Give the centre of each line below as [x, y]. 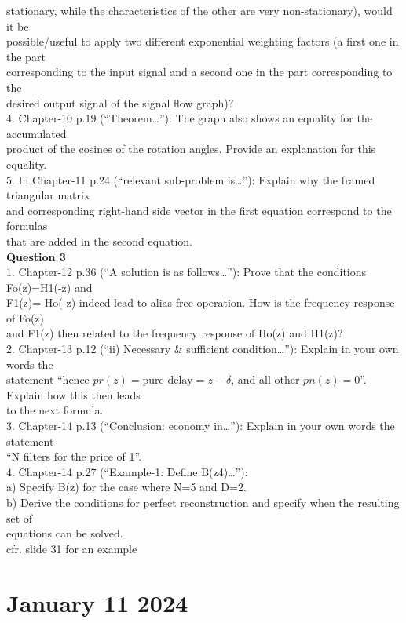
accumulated [37, 133]
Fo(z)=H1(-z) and [49, 287]
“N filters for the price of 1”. [74, 456]
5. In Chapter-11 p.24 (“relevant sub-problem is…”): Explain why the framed [191, 179]
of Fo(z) [26, 317]
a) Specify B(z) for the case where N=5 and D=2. [126, 487]
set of [20, 517]
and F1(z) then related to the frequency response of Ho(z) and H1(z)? [175, 333]
